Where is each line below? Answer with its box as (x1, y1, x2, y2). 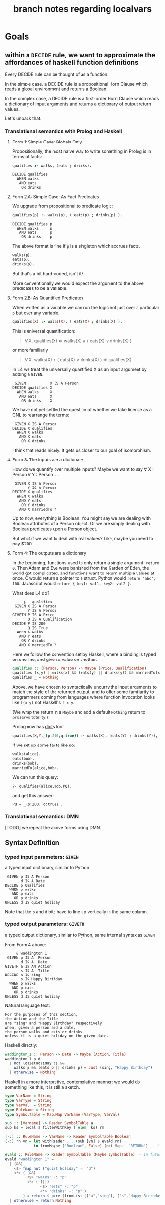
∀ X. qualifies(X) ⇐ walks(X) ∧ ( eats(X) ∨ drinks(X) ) (24, 338, 132, 344)
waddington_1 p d (5, 1056, 41, 1061)
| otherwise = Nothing (9, 1070, 56, 1075)
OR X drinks (21, 438, 46, 443)
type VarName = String (5, 1093, 52, 1099)
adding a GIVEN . (12, 371, 44, 377)
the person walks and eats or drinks (5, 1029, 82, 1034)
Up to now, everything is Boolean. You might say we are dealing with (12, 515, 151, 521)
